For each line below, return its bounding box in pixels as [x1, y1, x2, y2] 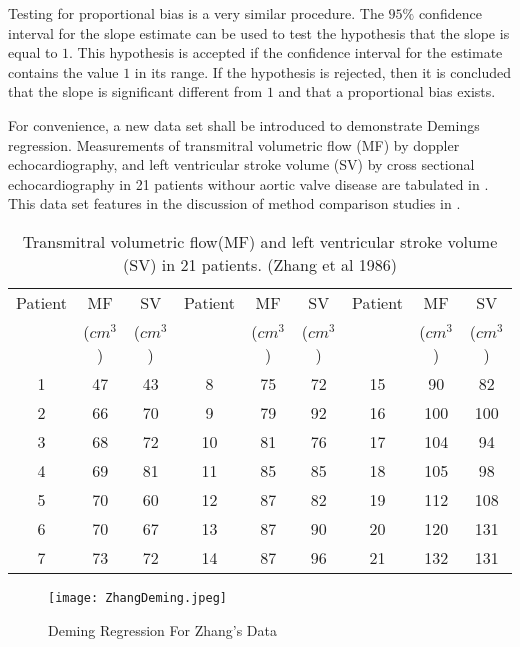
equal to [8, 42, 58, 63]
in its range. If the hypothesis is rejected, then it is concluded [134, 61, 511, 82]
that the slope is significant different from [8, 81, 263, 102]
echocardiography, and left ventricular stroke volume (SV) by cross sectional [8, 154, 475, 175]
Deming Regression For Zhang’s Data [48, 619, 277, 640]
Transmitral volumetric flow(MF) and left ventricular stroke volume [22, 229, 498, 253]
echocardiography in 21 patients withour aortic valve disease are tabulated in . [8, 173, 489, 194]
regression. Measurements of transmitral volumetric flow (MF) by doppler [8, 134, 460, 155]
